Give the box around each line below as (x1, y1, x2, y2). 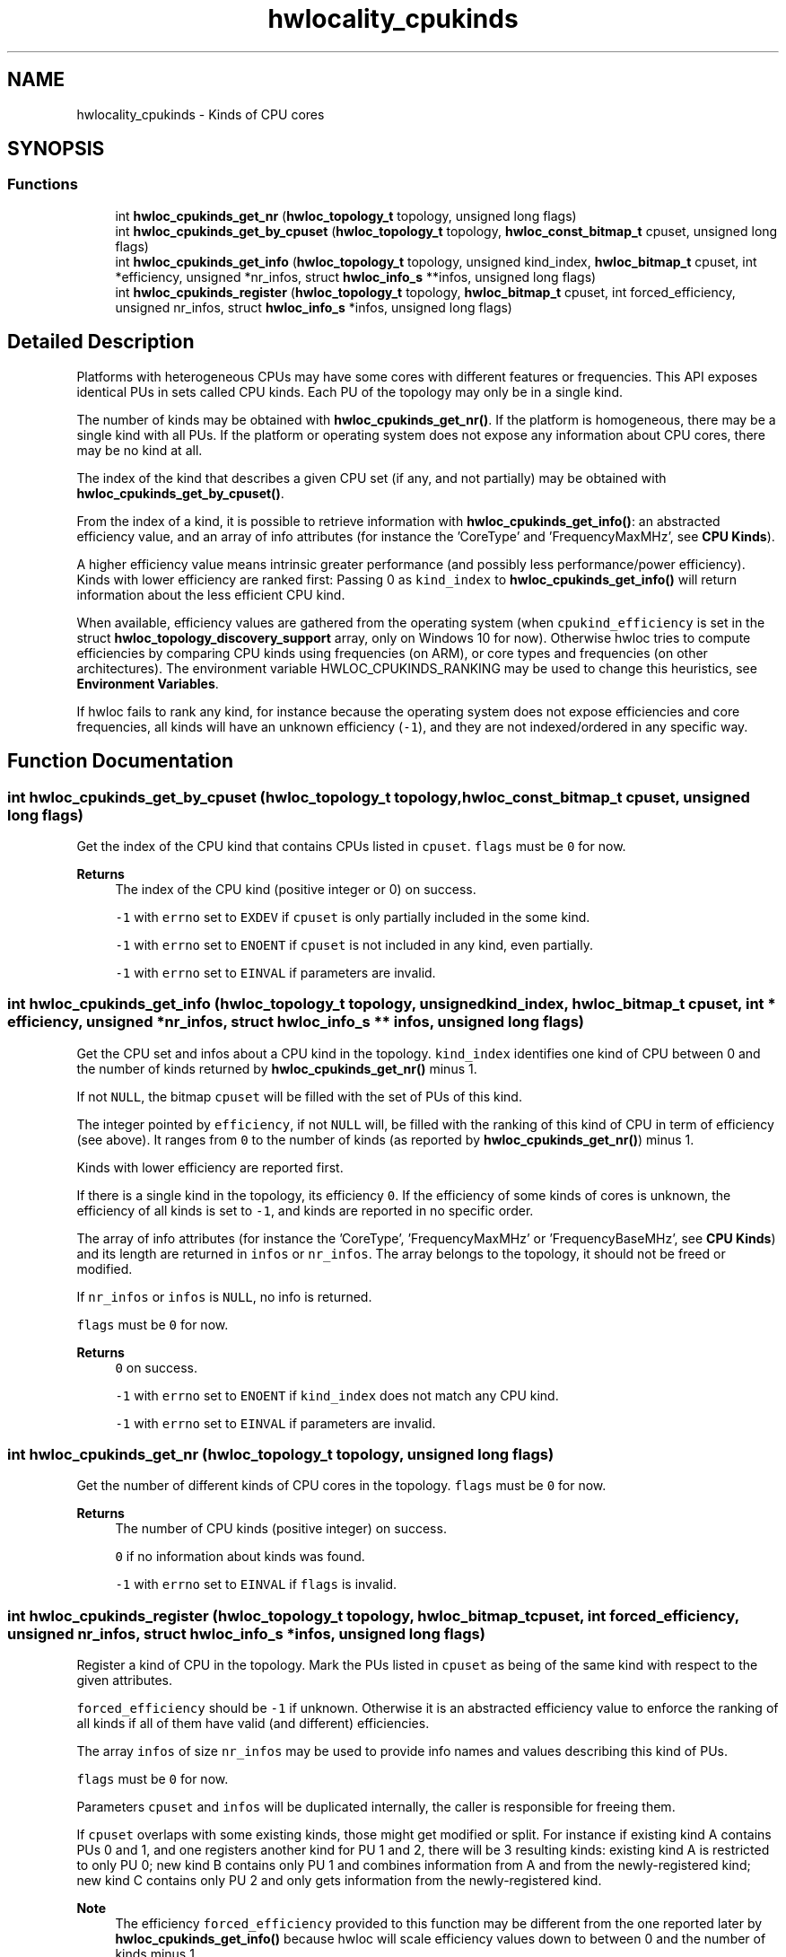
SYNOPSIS (7, 137, 105, 161)
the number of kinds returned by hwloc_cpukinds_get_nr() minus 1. (76, 1060, 477, 1076)
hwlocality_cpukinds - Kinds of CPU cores (76, 106, 325, 122)
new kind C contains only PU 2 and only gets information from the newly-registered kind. (76, 1873, 602, 1889)
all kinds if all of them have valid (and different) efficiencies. (76, 1716, 430, 1732)
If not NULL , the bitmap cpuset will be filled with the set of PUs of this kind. (76, 1088, 522, 1104)
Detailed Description (7, 330, 195, 354)
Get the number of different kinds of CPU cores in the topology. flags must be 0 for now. (76, 1478, 607, 1494)
